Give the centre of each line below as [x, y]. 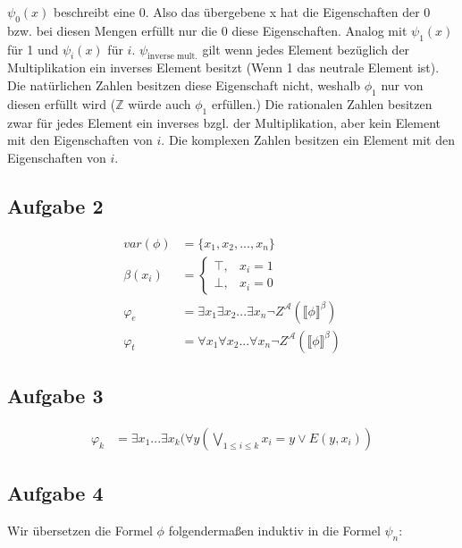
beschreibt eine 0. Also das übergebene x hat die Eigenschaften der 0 [242, 12]
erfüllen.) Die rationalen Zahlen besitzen [322, 103]
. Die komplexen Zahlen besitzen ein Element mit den [308, 140]
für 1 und [33, 49]
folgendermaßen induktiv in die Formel [274, 531]
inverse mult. [172, 57]
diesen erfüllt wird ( [62, 103]
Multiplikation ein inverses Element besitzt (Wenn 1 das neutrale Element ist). [223, 67]
